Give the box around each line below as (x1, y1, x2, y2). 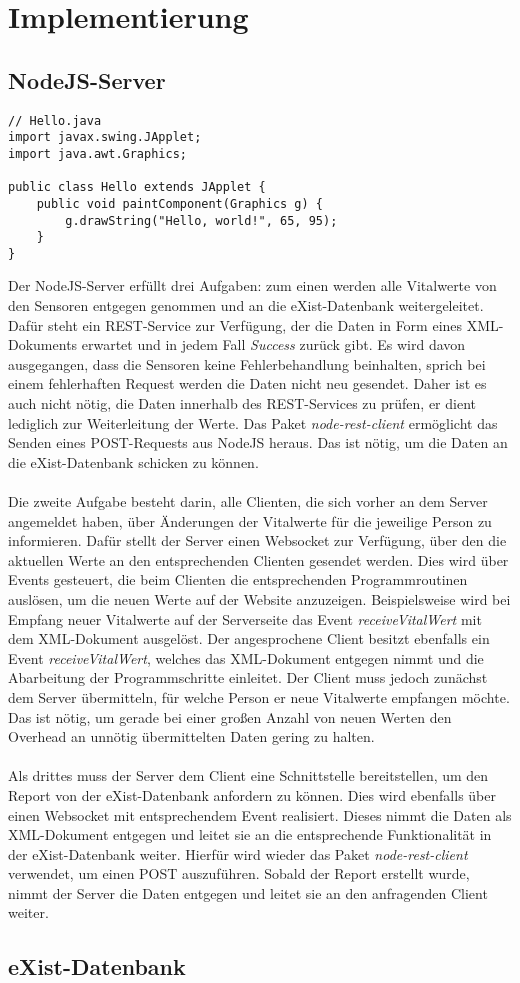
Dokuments (8, 334, 78, 355)
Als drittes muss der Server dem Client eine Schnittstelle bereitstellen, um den (8, 765, 489, 786)
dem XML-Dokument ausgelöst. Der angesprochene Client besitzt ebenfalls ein (8, 628, 490, 649)
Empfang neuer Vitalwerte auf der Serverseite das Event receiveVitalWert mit (8, 608, 482, 629)
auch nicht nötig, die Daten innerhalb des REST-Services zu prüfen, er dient (8, 393, 476, 414)
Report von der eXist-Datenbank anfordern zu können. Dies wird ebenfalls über (8, 784, 496, 805)
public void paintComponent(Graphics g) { (36, 196, 323, 211)
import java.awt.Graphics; (8, 146, 187, 161)
